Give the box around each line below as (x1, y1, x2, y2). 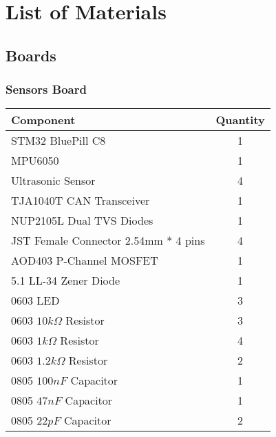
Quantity (215, 112, 265, 128)
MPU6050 (11, 152, 59, 169)
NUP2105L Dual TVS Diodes (11, 212, 153, 229)
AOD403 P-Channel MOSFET (11, 252, 158, 269)
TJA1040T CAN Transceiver (11, 192, 150, 209)
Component (11, 112, 76, 128)
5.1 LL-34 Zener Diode (11, 272, 120, 289)
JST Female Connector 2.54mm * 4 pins (11, 232, 205, 249)
